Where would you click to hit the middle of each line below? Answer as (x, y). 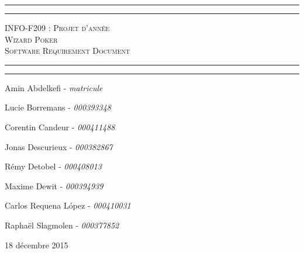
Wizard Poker (31, 39)
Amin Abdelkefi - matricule (54, 87)
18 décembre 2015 (37, 245)
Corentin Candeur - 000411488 (60, 126)
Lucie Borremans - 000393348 (58, 107)
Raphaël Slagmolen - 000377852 (62, 225)
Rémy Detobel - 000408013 (53, 166)
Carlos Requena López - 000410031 (68, 205)
